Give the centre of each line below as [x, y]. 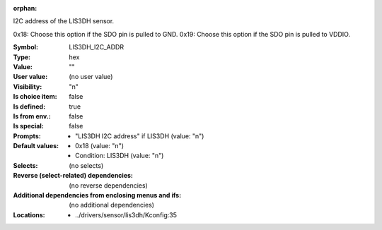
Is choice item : [35, 97]
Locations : [29, 214]
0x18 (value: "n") [99, 146]
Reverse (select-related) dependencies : [73, 176]
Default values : [36, 146]
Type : [22, 57]
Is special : [28, 126]
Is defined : [29, 107]
